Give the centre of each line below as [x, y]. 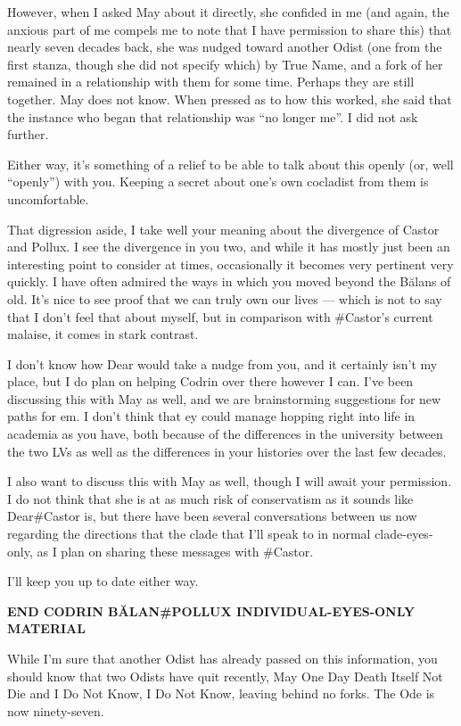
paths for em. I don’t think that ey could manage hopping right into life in [211, 416]
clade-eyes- [404, 534]
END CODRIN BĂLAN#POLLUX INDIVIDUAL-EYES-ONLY [211, 610]
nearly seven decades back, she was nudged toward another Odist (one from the [225, 47]
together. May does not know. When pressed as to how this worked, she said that [230, 99]
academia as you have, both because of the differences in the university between [225, 434]
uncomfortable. [48, 198]
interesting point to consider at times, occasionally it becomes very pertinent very [230, 264]
